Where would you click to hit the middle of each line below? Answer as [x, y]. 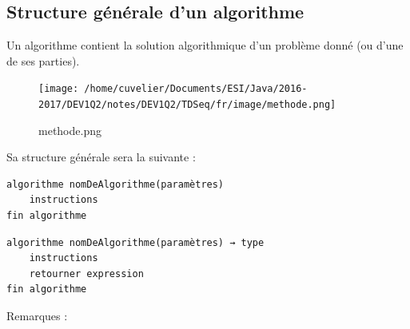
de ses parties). [43, 60]
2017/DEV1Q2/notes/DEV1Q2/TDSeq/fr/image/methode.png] [187, 105]
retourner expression [86, 274]
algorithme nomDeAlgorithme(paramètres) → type [135, 242]
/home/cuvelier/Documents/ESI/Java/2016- [196, 89]
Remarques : [37, 316]
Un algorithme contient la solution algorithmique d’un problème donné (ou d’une [205, 45]
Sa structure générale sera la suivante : [101, 157]
